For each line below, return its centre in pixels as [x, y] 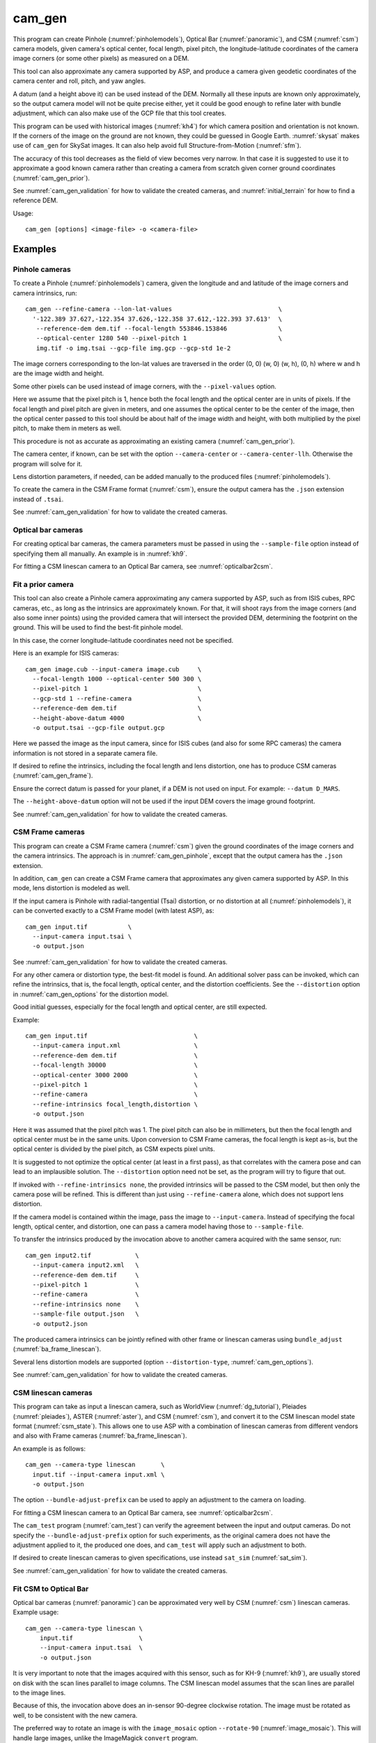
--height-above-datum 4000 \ [117, 718]
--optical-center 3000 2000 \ [115, 1075]
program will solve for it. [48, 464]
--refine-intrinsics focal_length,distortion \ [115, 1104]
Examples [35, 249]
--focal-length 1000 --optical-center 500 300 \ [117, 679]
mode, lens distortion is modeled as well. [71, 888]
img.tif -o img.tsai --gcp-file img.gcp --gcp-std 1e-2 [133, 348]
